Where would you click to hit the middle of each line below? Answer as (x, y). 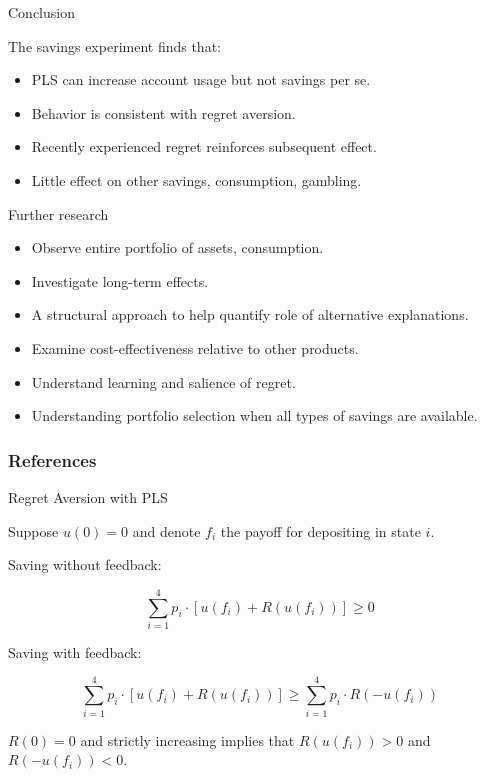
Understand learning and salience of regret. (163, 381)
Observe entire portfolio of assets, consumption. (177, 247)
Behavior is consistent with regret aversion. (163, 112)
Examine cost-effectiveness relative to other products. (195, 347)
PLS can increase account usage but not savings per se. (201, 79)
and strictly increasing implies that (187, 739)
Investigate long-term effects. (120, 280)
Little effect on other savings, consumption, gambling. (196, 179)
